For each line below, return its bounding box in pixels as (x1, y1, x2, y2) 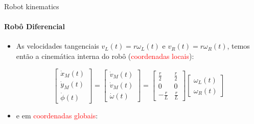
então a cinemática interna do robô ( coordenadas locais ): (16, 50, 194, 61)
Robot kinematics (4, 1, 59, 11)
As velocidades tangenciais (16, 40, 99, 51)
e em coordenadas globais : (16, 110, 98, 120)
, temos (227, 40, 250, 51)
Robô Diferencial (4, 21, 65, 32)
